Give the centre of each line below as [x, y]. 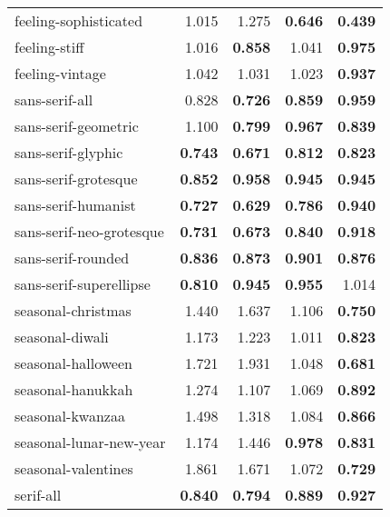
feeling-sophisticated [79, 20]
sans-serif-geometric [77, 126]
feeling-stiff [49, 47]
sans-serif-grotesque [76, 179]
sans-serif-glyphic [69, 152]
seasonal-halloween [73, 363]
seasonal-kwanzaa [70, 416]
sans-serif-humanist [75, 205]
